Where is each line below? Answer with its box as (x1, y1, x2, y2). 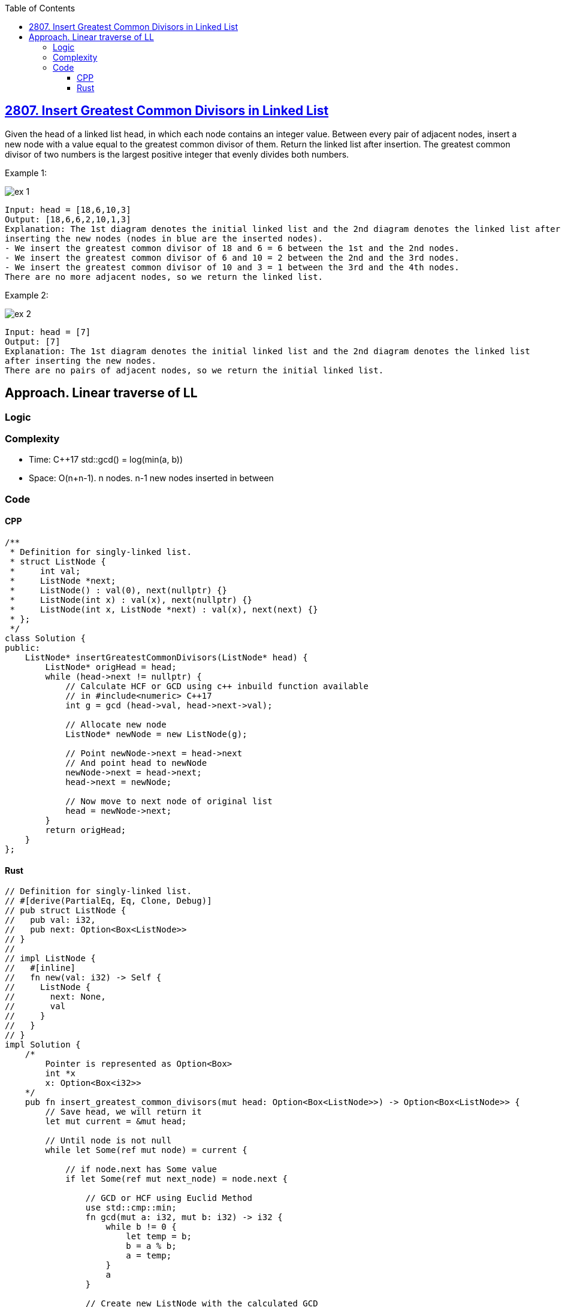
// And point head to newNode (65, 758, 207, 768)
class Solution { (5, 633, 86, 644)
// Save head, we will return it (45, 1107, 202, 1117)
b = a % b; (126, 1241, 177, 1251)
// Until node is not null (45, 1136, 172, 1146)
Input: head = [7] (5, 327, 91, 337)
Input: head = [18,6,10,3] (5, 204, 131, 215)
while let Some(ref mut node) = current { (45, 1145, 247, 1155)
